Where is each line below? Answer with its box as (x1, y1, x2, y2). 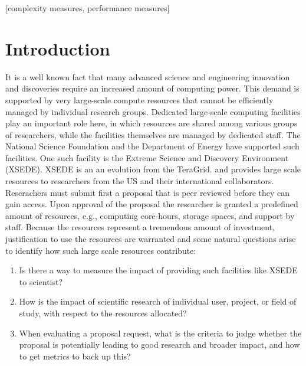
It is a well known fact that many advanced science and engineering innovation (5, 70, 290, 83)
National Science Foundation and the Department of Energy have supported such (5, 140, 300, 152)
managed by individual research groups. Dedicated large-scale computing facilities (5, 105, 301, 117)
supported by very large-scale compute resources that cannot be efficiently (5, 93, 274, 106)
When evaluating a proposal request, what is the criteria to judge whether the (19, 326, 302, 339)
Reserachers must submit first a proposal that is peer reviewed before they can (5, 186, 290, 198)
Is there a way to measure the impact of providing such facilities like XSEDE (19, 264, 298, 276)
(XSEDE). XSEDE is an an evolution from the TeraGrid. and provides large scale (5, 163, 301, 175)
